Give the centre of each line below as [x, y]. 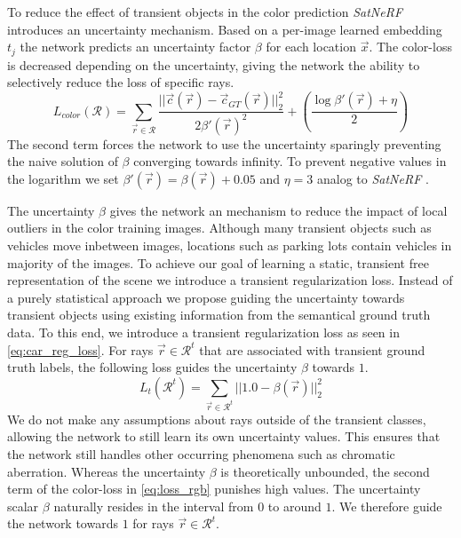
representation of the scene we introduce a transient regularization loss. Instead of [230, 280]
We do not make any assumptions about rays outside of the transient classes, [217, 419]
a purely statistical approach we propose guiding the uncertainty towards [206, 297]
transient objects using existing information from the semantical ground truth [219, 315]
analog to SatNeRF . [373, 178]
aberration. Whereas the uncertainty [107, 471]
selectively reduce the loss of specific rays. [121, 82]
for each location [311, 47]
